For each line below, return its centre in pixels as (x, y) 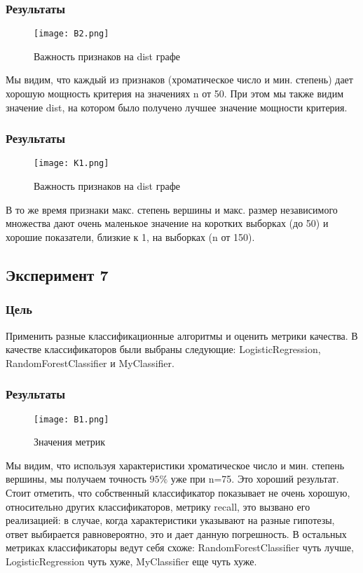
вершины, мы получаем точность (76, 479)
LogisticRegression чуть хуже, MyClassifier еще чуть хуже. (131, 561)
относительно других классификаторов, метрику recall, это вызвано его (158, 506)
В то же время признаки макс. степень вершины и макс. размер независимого (172, 209)
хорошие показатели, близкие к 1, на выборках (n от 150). (130, 236)
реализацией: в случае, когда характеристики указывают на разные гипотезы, (170, 520)
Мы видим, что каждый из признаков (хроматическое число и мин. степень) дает (179, 80)
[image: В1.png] (71, 419)
